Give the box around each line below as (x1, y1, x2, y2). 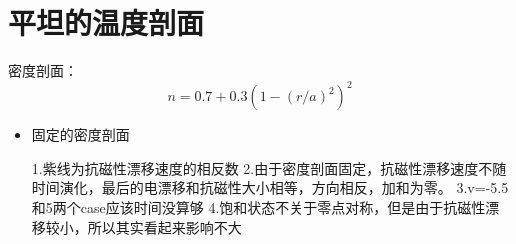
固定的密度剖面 (31, 124, 130, 145)
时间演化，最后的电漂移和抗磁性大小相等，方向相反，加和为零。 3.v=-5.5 (31, 177, 509, 198)
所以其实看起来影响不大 (87, 216, 242, 237)
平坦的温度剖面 (8, 2, 205, 43)
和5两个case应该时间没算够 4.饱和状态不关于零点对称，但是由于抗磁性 (31, 197, 486, 217)
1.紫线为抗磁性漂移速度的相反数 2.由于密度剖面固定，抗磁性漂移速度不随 (31, 157, 507, 178)
